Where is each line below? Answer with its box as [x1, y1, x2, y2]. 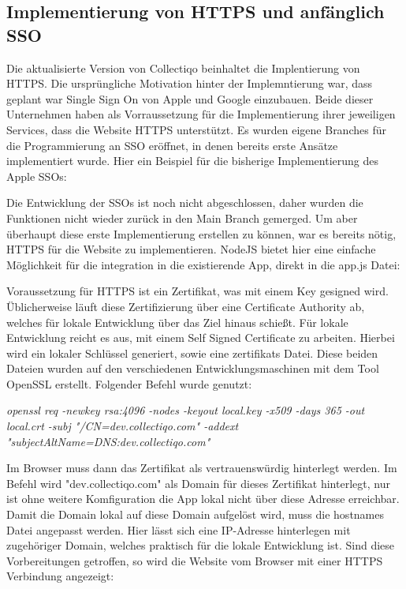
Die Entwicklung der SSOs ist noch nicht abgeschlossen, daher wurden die [6, 194, 363, 211]
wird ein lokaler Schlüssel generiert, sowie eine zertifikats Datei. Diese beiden [6, 344, 378, 361]
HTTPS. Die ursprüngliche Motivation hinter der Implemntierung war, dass [6, 75, 373, 92]
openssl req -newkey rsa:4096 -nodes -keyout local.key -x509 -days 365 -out [6, 402, 365, 418]
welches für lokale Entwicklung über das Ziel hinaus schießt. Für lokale [6, 313, 348, 330]
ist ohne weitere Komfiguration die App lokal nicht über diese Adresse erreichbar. [6, 490, 400, 507]
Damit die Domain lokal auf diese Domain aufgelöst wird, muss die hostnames [6, 506, 385, 523]
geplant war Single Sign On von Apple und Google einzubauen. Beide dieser [6, 90, 374, 107]
